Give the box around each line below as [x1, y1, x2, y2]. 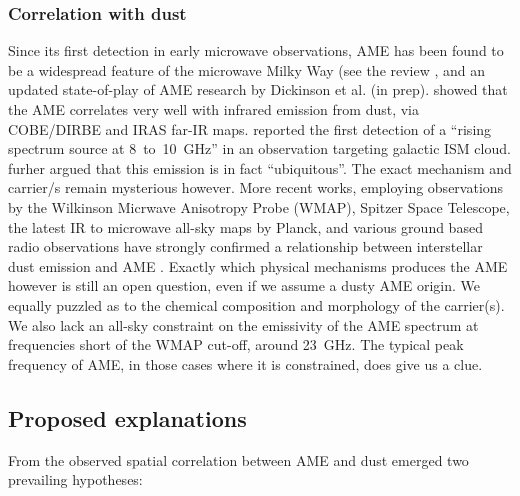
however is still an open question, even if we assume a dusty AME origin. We [8, 275, 481, 296]
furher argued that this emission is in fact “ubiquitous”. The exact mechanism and [8, 157, 512, 178]
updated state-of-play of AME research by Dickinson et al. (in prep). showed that [8, 79, 508, 100]
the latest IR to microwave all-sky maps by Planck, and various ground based [8, 216, 483, 237]
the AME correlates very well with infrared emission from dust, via [8, 99, 420, 119]
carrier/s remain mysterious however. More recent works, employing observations [8, 177, 504, 198]
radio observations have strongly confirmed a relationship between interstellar [8, 236, 483, 257]
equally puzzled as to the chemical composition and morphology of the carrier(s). [8, 294, 505, 315]
